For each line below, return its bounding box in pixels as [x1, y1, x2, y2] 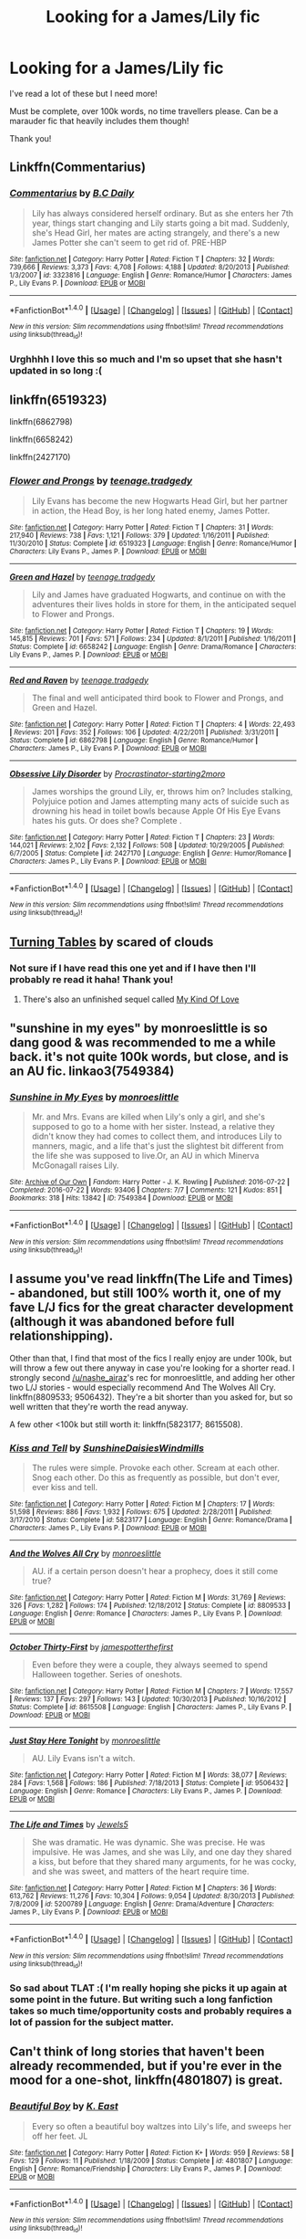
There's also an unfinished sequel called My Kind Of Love [22, 993, 240, 1005]
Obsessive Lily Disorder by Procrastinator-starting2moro [9, 768, 226, 779]
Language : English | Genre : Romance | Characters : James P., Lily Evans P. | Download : [9, 1609, 282, 1618]
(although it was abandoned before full [9, 1314, 235, 1330]
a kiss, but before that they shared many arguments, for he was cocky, [31, 1856, 297, 1867]
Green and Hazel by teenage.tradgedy [9, 571, 156, 582]
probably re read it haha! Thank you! [9, 972, 174, 985]
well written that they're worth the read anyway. [9, 1401, 189, 1412]
